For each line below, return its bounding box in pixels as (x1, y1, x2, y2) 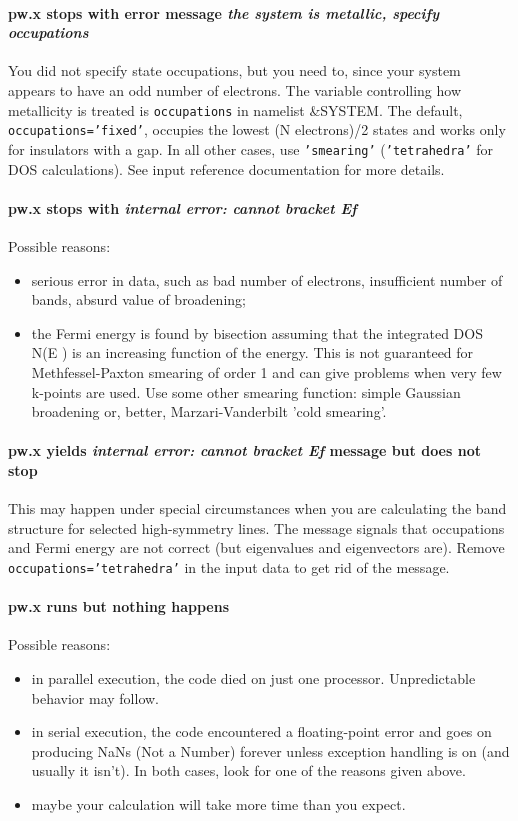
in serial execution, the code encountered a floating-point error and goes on (31, 721, 492, 742)
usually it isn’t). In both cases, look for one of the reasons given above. (31, 760, 466, 781)
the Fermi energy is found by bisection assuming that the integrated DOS (31, 322, 483, 343)
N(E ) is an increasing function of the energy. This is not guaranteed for (31, 342, 474, 363)
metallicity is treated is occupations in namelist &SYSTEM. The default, (8, 99, 463, 120)
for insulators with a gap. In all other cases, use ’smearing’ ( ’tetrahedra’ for (8, 138, 494, 159)
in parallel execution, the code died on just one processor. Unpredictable (31, 667, 476, 688)
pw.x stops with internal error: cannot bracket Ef (8, 197, 357, 218)
